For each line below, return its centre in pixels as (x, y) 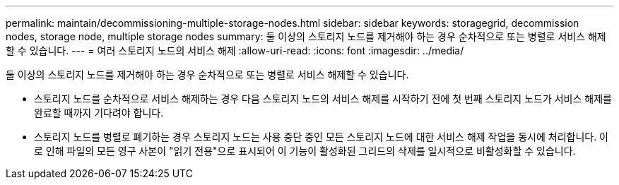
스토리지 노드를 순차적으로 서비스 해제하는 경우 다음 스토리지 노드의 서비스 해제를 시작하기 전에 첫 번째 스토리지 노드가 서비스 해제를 (323, 99)
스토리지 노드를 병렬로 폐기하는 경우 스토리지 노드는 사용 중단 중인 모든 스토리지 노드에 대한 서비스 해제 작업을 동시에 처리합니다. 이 (322, 137)
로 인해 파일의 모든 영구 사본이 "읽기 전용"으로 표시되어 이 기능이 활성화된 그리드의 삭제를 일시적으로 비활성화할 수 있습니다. (305, 151)
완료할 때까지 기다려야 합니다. (99, 113)
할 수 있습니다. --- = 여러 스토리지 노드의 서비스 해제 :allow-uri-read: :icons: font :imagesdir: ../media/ (235, 50)
